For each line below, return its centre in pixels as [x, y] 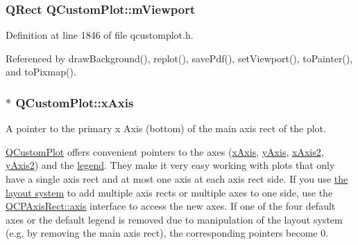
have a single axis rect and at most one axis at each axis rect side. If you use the [177, 179]
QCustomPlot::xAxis [75, 102]
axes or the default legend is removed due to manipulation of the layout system [174, 219]
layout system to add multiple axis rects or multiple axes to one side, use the [169, 192]
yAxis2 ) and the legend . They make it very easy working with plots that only [170, 165]
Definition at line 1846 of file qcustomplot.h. [100, 35]
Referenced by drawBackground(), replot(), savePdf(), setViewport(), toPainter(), [179, 58]
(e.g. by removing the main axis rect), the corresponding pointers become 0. [167, 233]
